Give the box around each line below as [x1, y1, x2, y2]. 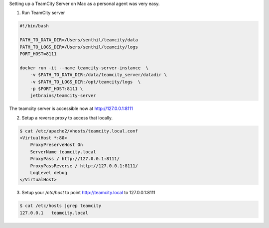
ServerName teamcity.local [30, 149, 97, 154]
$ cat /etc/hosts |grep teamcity [19, 203, 102, 209]
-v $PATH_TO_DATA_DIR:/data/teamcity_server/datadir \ [30, 72, 167, 78]
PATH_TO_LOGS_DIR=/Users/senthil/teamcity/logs [19, 44, 138, 50]
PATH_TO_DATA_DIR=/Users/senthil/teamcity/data [19, 37, 138, 43]
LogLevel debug [30, 170, 67, 175]
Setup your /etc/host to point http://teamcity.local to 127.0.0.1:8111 [21, 190, 155, 196]
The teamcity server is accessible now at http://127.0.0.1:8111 [9, 106, 133, 112]
